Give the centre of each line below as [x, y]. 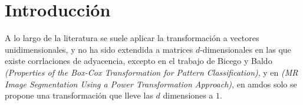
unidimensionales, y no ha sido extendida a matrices [99, 49]
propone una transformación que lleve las [79, 95]
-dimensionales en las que [246, 49]
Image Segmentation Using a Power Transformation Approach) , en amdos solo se [151, 84]
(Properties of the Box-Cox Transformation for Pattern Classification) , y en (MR [151, 72]
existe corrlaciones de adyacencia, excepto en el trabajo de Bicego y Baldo [139, 61]
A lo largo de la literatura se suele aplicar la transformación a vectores [132, 38]
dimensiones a [188, 95]
